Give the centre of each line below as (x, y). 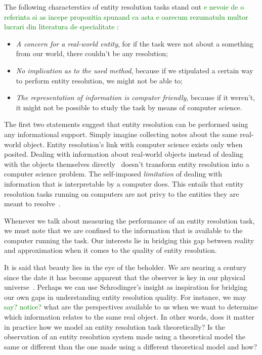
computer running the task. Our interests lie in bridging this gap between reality (129, 240)
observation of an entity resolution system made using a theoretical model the (125, 337)
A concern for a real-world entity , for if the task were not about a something (135, 43)
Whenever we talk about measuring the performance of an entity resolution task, (129, 220)
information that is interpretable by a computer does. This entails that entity (124, 183)
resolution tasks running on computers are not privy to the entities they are (122, 193)
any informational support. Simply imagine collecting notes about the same (121, 134)
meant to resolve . (32, 204)
